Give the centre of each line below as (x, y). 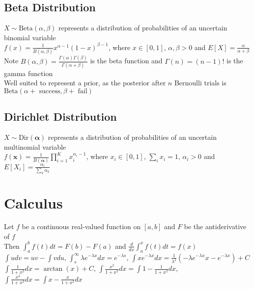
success (50, 92)
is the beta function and (126, 61)
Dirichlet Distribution (60, 117)
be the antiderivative (215, 226)
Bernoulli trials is (200, 83)
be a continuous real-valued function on (81, 226)
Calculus (33, 203)
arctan (53, 269)
